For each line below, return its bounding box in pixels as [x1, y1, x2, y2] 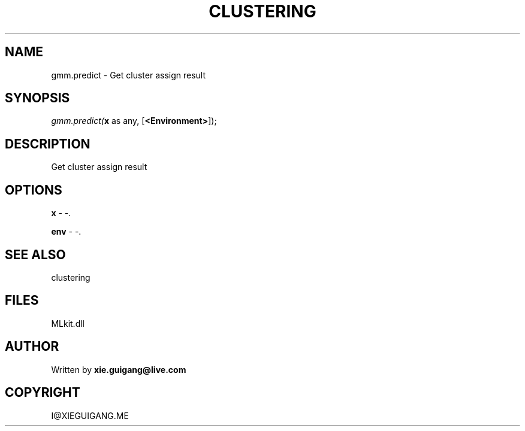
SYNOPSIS [5, 90, 70, 106]
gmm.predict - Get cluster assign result [51, 69, 206, 80]
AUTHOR [5, 339, 59, 354]
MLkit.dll [51, 318, 85, 329]
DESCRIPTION [5, 136, 90, 151]
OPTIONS [5, 182, 62, 198]
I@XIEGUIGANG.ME [51, 410, 129, 421]
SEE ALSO [5, 247, 66, 262]
